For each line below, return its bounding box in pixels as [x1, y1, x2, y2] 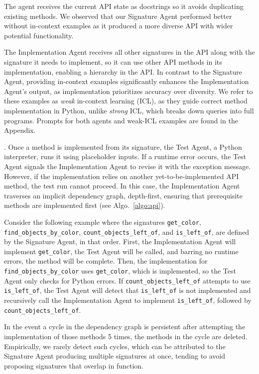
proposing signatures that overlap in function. [4, 360, 144, 371]
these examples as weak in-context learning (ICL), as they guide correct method [4, 95, 248, 106]
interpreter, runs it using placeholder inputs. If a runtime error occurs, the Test [4, 151, 247, 162]
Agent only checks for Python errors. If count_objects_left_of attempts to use [4, 275, 251, 285]
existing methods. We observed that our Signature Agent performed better [4, 10, 232, 21]
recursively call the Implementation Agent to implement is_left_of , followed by [4, 295, 252, 305]
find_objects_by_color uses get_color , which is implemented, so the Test [4, 266, 236, 276]
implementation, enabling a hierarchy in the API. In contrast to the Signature [4, 66, 243, 77]
